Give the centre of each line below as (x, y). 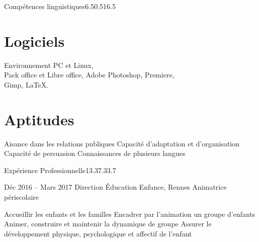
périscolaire (21, 197)
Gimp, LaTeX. (26, 84)
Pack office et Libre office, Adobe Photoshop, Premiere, (89, 75)
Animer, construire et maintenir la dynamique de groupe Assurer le (108, 224)
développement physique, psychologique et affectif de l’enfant (98, 233)
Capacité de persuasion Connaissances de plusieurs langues (95, 153)
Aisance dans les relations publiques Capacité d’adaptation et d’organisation (122, 143)
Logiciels (34, 41)
